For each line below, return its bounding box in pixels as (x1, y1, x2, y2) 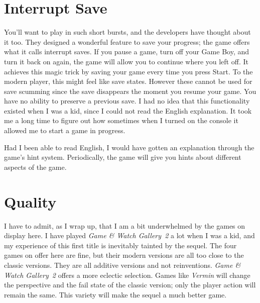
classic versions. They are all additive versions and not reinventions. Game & (4, 259, 241, 270)
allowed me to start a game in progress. (4, 125, 125, 136)
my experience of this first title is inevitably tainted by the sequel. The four (4, 240, 237, 250)
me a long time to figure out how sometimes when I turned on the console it (4, 115, 238, 126)
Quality (4, 191, 57, 212)
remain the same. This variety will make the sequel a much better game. (4, 289, 227, 299)
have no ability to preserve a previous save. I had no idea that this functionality (4, 95, 250, 106)
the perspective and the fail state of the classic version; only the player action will (4, 279, 256, 290)
